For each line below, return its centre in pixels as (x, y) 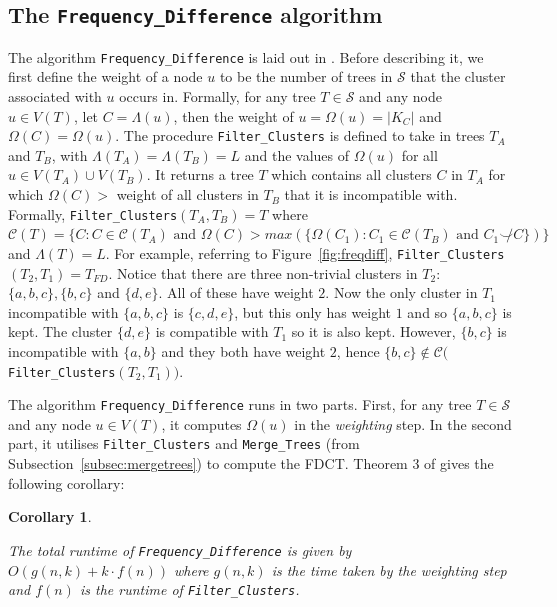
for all (419, 154)
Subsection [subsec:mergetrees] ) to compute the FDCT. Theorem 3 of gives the (251, 463)
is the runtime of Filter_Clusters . (189, 589)
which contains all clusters (351, 174)
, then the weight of (233, 115)
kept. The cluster (60, 331)
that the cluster (458, 76)
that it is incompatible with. (371, 194)
